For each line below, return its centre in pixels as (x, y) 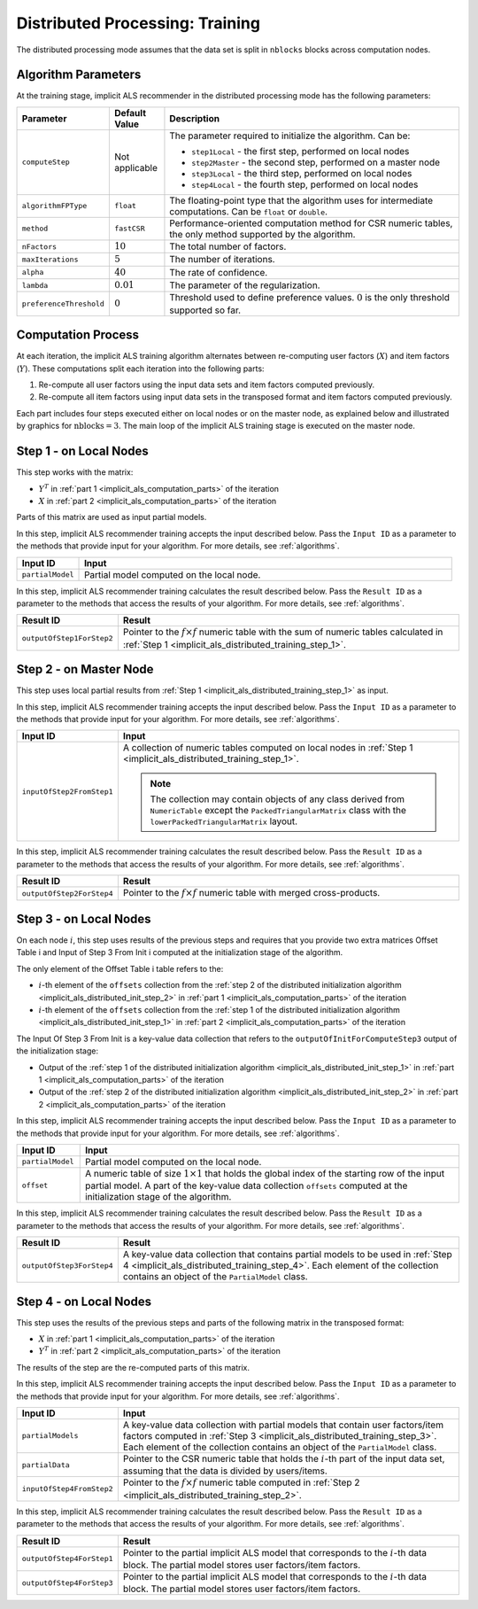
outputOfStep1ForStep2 (68, 638)
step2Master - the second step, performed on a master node (316, 162)
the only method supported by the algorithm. (262, 234)
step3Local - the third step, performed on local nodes (302, 173)
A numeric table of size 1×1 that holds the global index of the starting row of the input (265, 1173)
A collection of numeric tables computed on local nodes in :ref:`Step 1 (268, 748)
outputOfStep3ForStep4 (68, 1266)
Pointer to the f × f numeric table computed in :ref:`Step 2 (241, 1482)
